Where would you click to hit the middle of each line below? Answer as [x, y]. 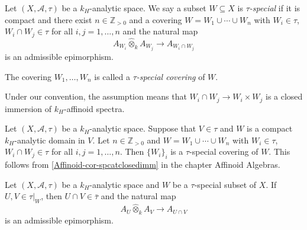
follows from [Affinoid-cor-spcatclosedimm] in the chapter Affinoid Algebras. [143, 164]
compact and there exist [49, 19]
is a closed [284, 96]
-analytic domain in [50, 140]
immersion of [28, 108]
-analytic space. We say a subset [148, 8]
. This [279, 151]
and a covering [156, 19]
